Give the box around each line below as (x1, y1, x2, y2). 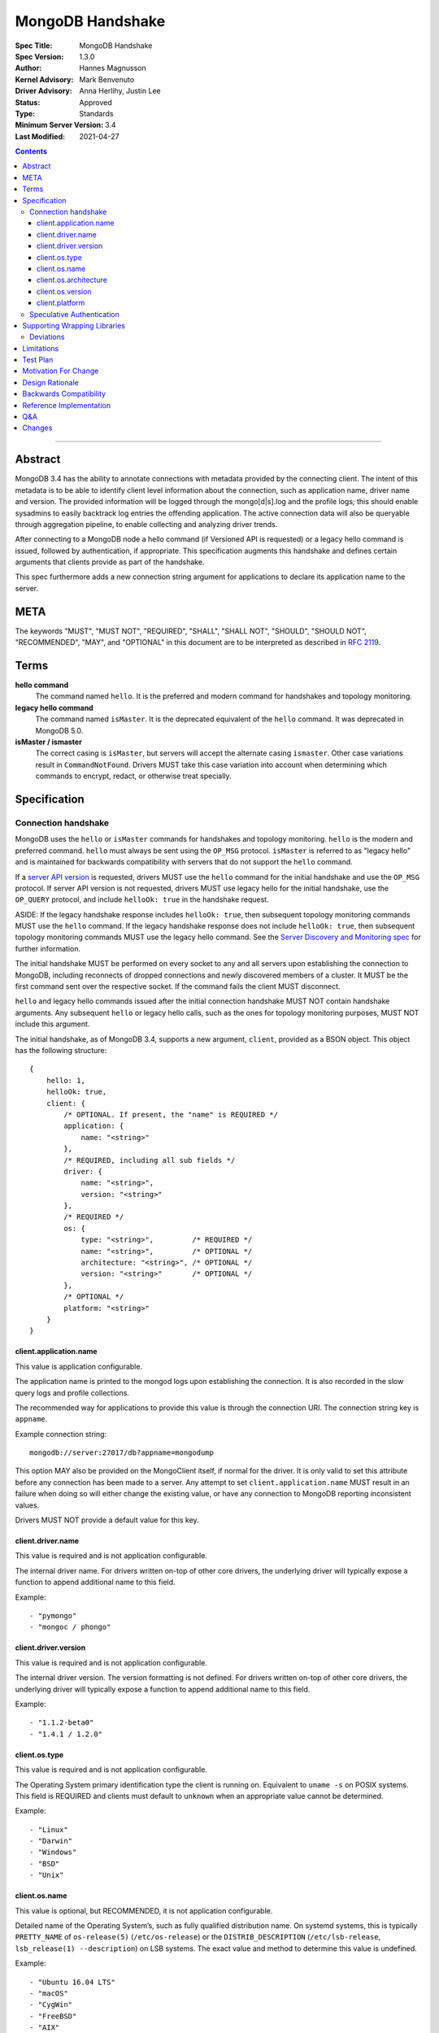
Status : (15, 98, 41, 107)
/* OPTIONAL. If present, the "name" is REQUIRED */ (63, 1110, 278, 1119)
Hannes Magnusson (79, 63, 146, 73)
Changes (22, 423, 53, 433)
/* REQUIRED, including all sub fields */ (63, 1156, 236, 1165)
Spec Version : (15, 51, 64, 61)
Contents (15, 146, 48, 156)
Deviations (29, 332, 65, 342)
